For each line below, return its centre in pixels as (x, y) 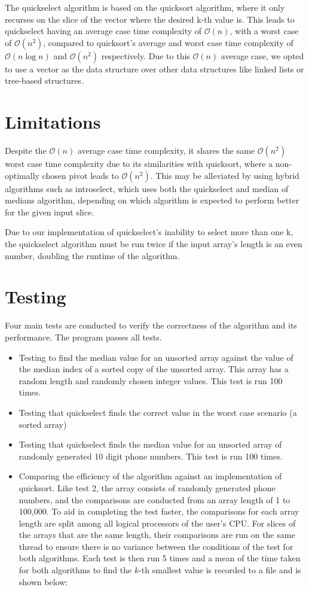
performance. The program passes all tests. (83, 337)
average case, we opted (262, 55)
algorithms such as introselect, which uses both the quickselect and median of (147, 188)
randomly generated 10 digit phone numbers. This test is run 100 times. (151, 456)
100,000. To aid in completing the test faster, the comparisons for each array (159, 511)
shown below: (43, 581)
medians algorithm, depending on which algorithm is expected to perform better (152, 200)
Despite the (26, 150)
